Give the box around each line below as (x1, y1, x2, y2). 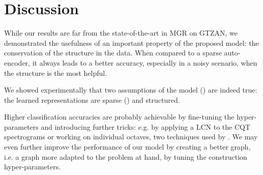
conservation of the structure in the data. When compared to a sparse (4, 47, 222, 58)
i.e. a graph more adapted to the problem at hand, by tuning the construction (4, 151, 247, 162)
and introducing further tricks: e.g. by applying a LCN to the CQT (41, 121, 251, 132)
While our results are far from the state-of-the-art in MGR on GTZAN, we (4, 27, 238, 38)
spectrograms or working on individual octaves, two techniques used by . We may (4, 131, 258, 142)
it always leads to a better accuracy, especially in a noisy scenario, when (32, 57, 257, 68)
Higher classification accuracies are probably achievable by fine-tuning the (4, 111, 235, 122)
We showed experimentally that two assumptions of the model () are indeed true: (4, 84, 257, 95)
